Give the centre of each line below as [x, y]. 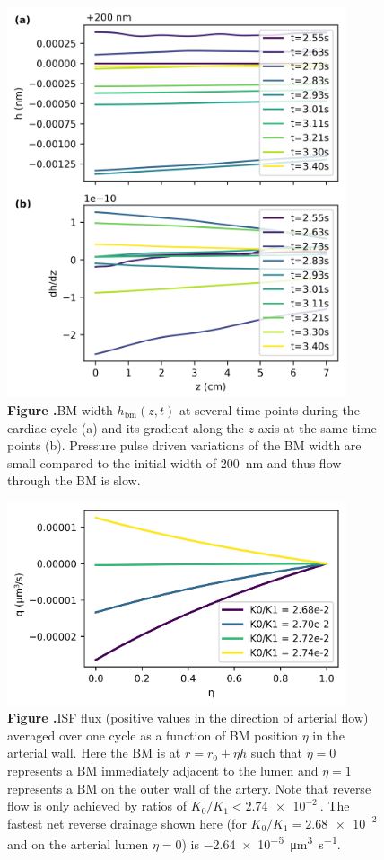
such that [277, 753]
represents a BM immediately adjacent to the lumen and [163, 770]
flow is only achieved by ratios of [97, 806]
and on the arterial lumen [78, 844]
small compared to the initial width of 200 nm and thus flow [175, 462]
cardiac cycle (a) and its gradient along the [126, 427]
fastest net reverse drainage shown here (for [127, 823]
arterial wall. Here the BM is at [94, 753]
